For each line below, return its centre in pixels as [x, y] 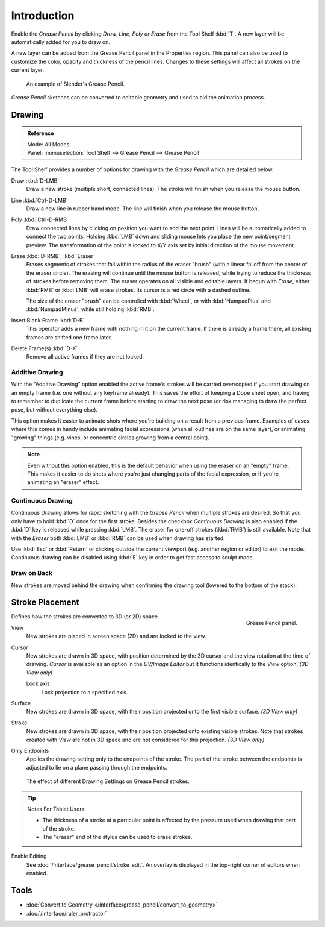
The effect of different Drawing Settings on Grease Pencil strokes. [108, 781]
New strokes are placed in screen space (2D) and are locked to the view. [116, 636]
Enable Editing [29, 856]
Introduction [43, 16]
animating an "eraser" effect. [63, 482]
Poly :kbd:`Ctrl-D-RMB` [40, 219]
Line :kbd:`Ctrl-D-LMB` [40, 200]
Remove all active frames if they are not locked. [85, 357]
